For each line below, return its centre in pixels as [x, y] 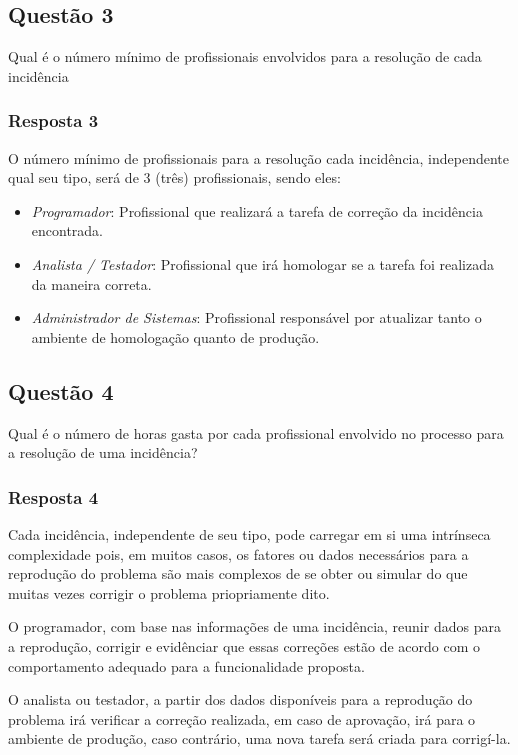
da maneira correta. [91, 283]
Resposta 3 [53, 120]
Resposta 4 [53, 496]
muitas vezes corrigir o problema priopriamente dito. [169, 592]
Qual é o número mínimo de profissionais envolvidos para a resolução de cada [245, 56]
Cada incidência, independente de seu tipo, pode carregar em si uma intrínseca [249, 533]
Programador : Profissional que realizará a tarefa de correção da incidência [257, 210]
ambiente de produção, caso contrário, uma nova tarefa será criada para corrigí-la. [259, 738]
